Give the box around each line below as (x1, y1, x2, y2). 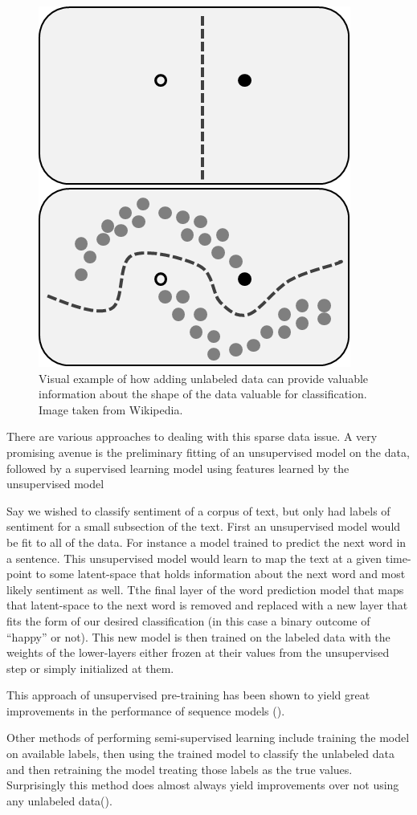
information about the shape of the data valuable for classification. (39, 385, 367, 402)
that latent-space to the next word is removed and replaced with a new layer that (6, 597, 408, 613)
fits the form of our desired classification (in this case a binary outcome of (6, 612, 370, 629)
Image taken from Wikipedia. (39, 401, 183, 418)
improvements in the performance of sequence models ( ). (6, 702, 285, 719)
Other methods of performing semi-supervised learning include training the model (6, 729, 410, 746)
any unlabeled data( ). (6, 792, 112, 809)
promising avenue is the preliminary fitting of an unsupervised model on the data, (6, 443, 410, 460)
